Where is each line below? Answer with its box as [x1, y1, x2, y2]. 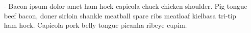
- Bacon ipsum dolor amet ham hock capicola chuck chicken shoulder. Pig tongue [4, 1, 248, 11]
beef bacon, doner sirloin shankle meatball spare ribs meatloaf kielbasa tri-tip [4, 10, 236, 20]
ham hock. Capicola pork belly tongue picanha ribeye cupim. [4, 20, 187, 30]
